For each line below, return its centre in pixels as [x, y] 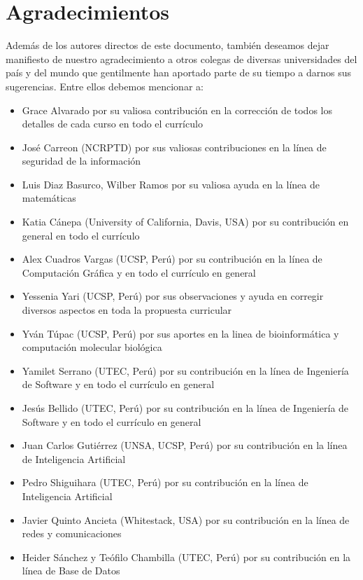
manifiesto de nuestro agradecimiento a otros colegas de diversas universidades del [181, 58]
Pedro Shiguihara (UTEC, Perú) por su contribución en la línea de [165, 482]
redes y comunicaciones [72, 533]
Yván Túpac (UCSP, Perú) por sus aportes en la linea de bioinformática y [180, 333]
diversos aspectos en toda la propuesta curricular [127, 310]
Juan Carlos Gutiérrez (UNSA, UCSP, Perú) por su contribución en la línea [185, 445]
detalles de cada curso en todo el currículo [112, 124]
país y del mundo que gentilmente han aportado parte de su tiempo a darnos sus [179, 72]
